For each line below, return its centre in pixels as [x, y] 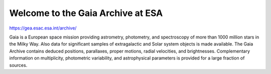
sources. [18, 65]
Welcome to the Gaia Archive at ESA [86, 13]
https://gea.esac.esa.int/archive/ [43, 28]
